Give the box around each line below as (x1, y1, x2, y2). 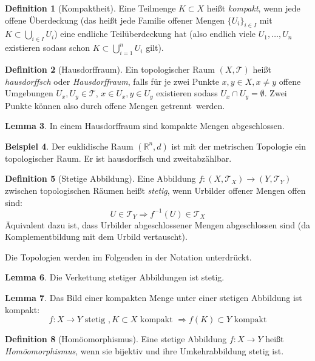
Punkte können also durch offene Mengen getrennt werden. (5, 99, 225, 111)
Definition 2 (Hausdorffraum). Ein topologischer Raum (5, 62, 215, 75)
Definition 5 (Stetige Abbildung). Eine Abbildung (5, 172, 196, 185)
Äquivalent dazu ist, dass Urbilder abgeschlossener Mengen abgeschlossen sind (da (5, 218, 310, 231)
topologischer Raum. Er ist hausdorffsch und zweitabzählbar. (5, 151, 232, 164)
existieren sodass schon (5, 41, 90, 54)
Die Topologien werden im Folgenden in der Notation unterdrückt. (5, 250, 252, 263)
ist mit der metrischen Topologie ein (171, 139, 306, 152)
